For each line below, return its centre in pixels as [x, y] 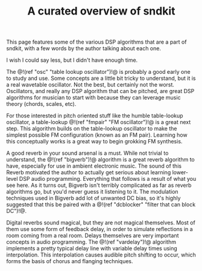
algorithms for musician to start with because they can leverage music [93, 97]
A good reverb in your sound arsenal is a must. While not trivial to [87, 153]
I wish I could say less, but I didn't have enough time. [72, 60]
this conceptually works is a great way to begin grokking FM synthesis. [94, 142]
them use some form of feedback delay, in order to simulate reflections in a [99, 229]
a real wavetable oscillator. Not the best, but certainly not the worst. [90, 85]
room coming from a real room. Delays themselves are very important [93, 236]
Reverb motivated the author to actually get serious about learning [89, 172]
